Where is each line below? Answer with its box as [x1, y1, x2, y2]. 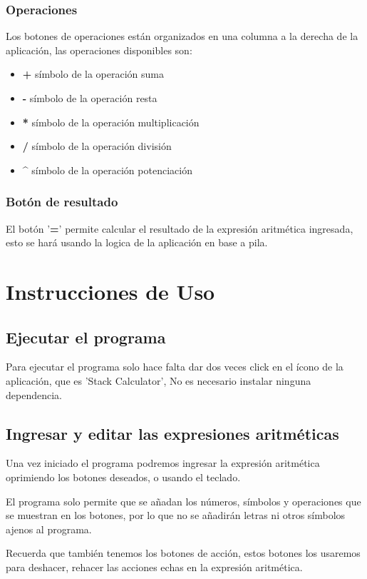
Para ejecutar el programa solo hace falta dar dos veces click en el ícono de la [6, 359, 343, 374]
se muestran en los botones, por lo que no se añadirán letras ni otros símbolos [6, 508, 346, 523]
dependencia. [6, 387, 62, 402]
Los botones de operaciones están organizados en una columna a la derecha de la [6, 29, 358, 44]
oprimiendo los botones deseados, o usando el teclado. [6, 469, 241, 484]
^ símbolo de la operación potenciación [22, 162, 192, 177]
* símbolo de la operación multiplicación [22, 114, 200, 129]
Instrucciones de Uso [6, 276, 215, 306]
